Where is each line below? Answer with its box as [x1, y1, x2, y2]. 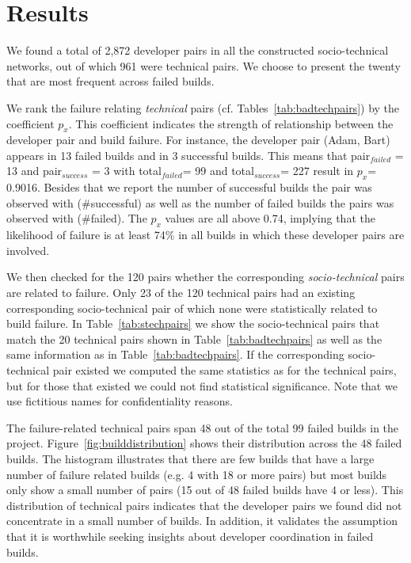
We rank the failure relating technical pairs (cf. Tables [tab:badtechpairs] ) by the [6, 99, 400, 116]
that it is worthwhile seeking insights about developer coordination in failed [6, 527, 374, 544]
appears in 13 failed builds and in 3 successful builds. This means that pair [6, 146, 371, 163]
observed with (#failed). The [6, 210, 147, 226]
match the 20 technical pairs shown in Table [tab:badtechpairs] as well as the [6, 330, 382, 347]
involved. [6, 242, 50, 258]
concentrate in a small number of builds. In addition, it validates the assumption [6, 512, 398, 529]
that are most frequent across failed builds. [6, 73, 215, 89]
